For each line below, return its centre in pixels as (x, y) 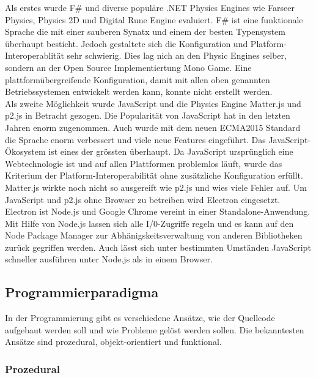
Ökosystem (25, 151)
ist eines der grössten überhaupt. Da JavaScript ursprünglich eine (171, 151)
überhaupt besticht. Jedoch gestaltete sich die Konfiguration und (127, 43)
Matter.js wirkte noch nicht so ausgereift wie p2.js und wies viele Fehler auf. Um (156, 187)
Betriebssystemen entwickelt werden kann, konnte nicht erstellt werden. (139, 91)
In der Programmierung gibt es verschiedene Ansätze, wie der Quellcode (140, 318)
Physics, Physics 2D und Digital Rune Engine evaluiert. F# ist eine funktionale (154, 19)
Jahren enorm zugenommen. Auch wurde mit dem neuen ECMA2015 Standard (153, 127)
